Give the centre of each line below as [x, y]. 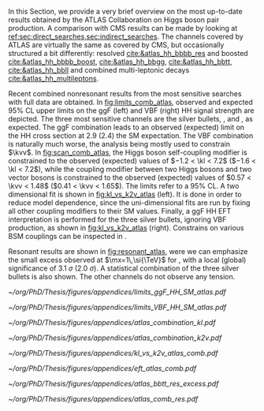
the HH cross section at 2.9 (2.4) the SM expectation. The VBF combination [131, 136]
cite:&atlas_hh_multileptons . [54, 78]
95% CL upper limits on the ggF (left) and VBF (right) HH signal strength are [131, 110]
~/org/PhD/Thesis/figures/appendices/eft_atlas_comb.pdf [102, 368]
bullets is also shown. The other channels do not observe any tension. [122, 276]
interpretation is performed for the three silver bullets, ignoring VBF [117, 219]
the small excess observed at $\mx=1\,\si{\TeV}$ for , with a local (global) [127, 260]
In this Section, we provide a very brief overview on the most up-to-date [125, 11]
